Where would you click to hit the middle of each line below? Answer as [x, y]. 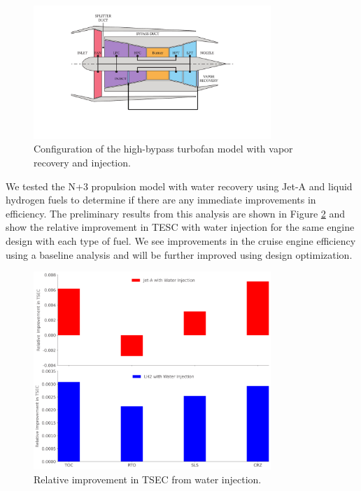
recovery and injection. [82, 162]
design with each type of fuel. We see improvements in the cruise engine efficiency [181, 240]
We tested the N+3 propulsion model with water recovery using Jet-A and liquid [179, 186]
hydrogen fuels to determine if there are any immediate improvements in [161, 200]
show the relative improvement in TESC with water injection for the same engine [180, 227]
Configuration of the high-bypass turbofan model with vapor [163, 149]
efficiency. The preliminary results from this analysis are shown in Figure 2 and [176, 213]
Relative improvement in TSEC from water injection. [148, 479]
